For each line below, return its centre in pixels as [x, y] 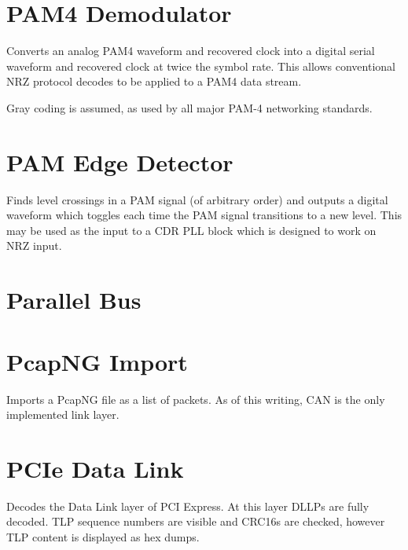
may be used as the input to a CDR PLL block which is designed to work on [191, 230]
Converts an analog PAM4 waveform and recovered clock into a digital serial [191, 51]
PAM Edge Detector [120, 161]
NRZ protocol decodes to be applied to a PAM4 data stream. [154, 81]
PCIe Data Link [95, 468]
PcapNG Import [97, 361]
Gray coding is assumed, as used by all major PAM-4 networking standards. [189, 107]
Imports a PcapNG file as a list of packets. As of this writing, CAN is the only [196, 399]
